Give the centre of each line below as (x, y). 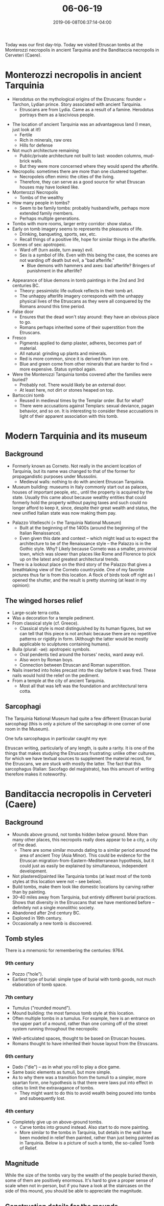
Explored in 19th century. (37, 918)
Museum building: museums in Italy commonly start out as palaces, (80, 487)
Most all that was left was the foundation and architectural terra (83, 686)
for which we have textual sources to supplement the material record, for (79, 758)
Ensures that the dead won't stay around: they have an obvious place (89, 317)
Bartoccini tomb (28, 395)
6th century (20, 1056)
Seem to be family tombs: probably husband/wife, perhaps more (85, 208)
